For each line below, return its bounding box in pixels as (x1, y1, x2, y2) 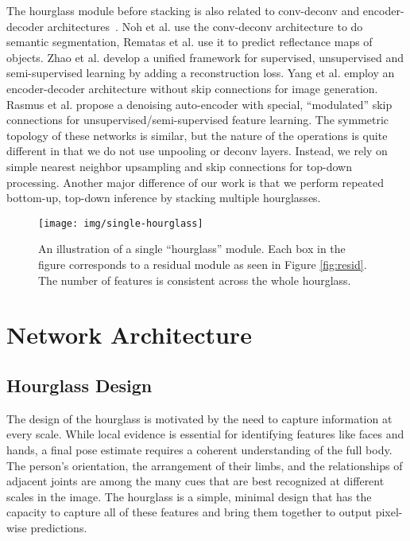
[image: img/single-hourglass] (38, 217, 203, 229)
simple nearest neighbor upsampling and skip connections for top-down (6, 158, 352, 174)
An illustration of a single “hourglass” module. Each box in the (38, 240, 346, 257)
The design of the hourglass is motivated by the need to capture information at (6, 410, 393, 426)
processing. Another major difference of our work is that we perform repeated (6, 173, 385, 190)
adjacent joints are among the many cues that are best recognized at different (6, 473, 385, 489)
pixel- (375, 504, 403, 520)
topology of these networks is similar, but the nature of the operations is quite (6, 126, 388, 143)
